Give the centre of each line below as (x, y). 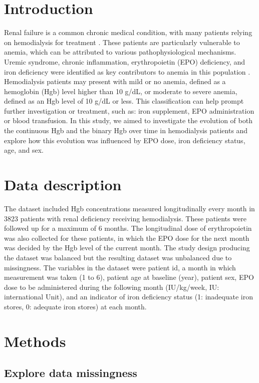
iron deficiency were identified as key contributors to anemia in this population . (127, 71)
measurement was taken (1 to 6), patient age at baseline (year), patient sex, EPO (129, 277)
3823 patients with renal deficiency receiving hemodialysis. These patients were (125, 218)
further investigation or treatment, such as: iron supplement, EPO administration (129, 110)
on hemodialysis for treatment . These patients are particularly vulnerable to (122, 42)
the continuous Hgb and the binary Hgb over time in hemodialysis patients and (126, 130)
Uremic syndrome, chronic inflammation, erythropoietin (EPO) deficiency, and (124, 61)
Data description (63, 184)
